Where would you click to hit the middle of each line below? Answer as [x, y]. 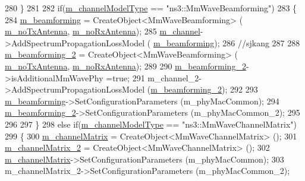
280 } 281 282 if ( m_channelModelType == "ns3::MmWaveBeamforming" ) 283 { [151, 8]
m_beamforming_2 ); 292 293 [204, 89]
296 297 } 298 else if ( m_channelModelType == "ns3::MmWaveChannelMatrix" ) [151, 124]
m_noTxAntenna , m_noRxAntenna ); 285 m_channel [103, 31]
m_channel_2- [174, 77]
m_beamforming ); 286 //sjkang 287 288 [227, 42]
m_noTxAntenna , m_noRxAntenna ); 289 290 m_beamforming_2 [125, 66]
